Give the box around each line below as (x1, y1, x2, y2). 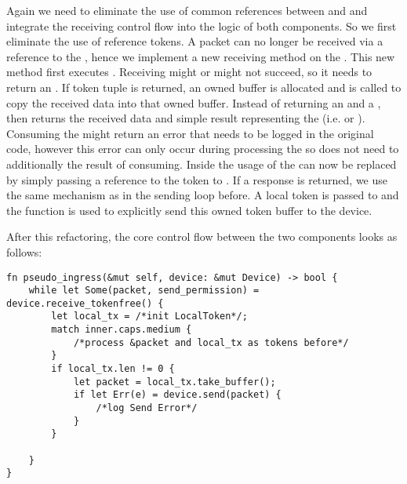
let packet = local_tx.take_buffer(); (73, 376, 276, 388)
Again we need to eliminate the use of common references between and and (6, 2, 368, 18)
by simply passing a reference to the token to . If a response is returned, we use (6, 171, 388, 187)
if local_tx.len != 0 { (51, 363, 175, 375)
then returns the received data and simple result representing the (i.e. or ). (6, 110, 365, 126)
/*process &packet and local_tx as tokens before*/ (73, 337, 349, 348)
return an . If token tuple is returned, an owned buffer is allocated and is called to (6, 78, 402, 95)
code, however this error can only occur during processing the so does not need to (6, 140, 399, 157)
